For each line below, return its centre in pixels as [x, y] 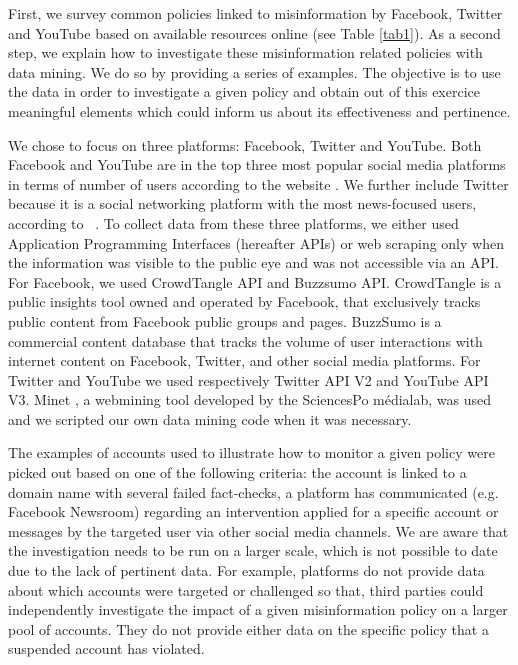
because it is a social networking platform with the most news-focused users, [242, 203]
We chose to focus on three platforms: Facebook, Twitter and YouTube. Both [245, 144]
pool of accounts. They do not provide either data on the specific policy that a [248, 628]
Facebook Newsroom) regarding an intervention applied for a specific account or [253, 511]
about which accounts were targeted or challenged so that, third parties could [246, 589]
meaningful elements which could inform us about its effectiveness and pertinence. [259, 110]
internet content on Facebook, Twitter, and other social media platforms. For [244, 360]
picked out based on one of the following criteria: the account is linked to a [237, 472]
